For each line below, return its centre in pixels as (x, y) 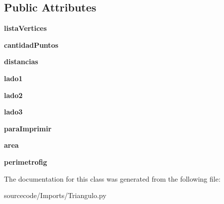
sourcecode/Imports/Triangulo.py (55, 195)
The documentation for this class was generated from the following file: (112, 178)
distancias (21, 61)
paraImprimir (28, 128)
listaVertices (25, 28)
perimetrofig (26, 161)
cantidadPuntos (31, 45)
